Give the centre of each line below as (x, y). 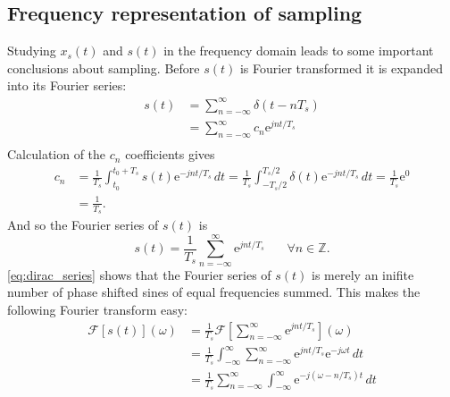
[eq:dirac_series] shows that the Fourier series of (139, 274)
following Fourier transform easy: (97, 309)
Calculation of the (57, 154)
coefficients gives (170, 154)
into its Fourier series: (67, 85)
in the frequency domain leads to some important (299, 51)
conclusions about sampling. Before (104, 68)
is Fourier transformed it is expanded (341, 68)
